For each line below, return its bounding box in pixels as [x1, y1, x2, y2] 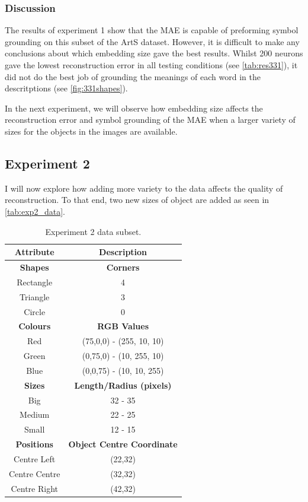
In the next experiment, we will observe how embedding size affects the [5, 101, 263, 114]
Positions [15, 438, 53, 450]
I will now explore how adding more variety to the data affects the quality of [5, 182, 283, 194]
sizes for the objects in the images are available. [5, 125, 178, 137]
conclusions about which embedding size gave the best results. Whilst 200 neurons [5, 47, 303, 59]
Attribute [14, 246, 54, 258]
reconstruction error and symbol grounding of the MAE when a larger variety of [5, 113, 296, 126]
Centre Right [11, 482, 58, 494]
